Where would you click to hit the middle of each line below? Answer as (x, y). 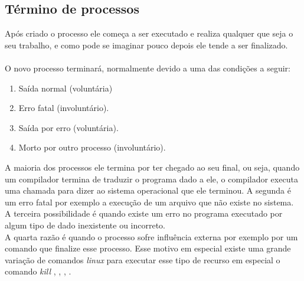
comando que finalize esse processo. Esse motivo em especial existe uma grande (148, 248)
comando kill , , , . (38, 271)
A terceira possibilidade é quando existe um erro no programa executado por (144, 213)
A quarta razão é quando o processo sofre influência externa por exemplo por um (151, 236)
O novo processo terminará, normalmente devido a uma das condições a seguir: (148, 68)
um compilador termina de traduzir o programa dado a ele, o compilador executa (151, 179)
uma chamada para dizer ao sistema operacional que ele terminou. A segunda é (148, 190)
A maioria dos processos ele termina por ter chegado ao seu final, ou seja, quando (152, 167)
